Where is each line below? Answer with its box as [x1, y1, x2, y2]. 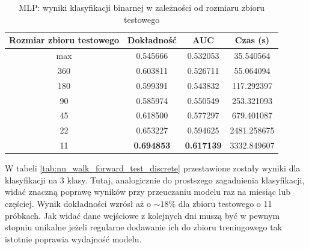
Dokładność [127, 34, 177, 46]
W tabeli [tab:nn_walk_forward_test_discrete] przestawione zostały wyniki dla [5, 162, 301, 174]
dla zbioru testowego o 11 [178, 197, 272, 209]
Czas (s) [234, 34, 270, 46]
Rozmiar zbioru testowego [9, 34, 120, 46]
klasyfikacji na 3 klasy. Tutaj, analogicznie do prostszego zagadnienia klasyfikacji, [5, 173, 305, 186]
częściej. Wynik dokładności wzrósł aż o [5, 197, 151, 209]
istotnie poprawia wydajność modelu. [5, 232, 142, 245]
